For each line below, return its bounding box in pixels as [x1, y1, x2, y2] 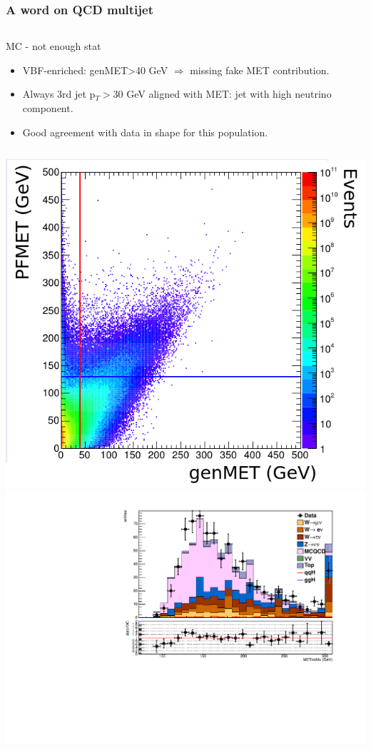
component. [22, 101, 73, 115]
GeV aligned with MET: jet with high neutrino [126, 86, 332, 101]
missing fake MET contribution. [190, 62, 330, 77]
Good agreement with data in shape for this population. [22, 124, 268, 139]
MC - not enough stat [6, 39, 101, 54]
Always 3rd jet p [22, 86, 96, 101]
